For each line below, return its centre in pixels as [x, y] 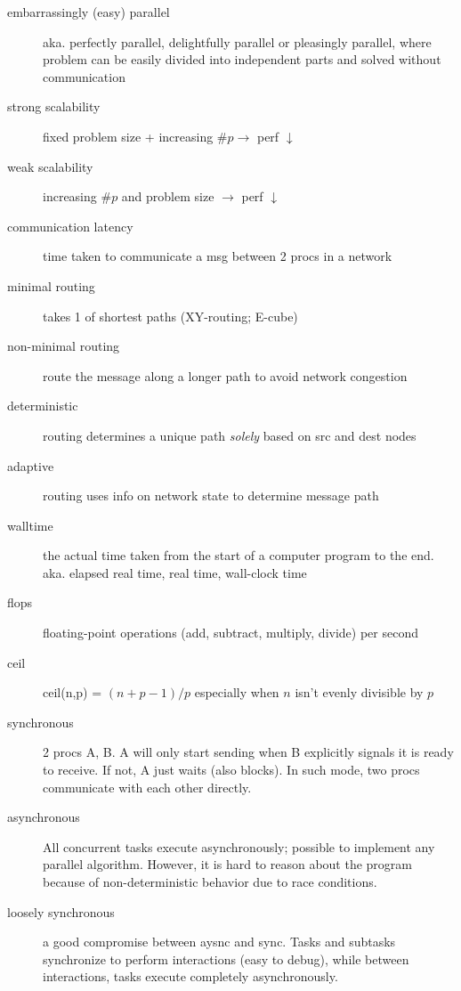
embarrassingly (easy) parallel [89, 12]
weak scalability [50, 166]
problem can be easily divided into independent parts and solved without [242, 59]
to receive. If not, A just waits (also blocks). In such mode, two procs [231, 770]
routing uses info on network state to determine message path [211, 495]
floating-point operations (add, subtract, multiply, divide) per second [230, 633]
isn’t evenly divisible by [359, 692]
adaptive [31, 465]
